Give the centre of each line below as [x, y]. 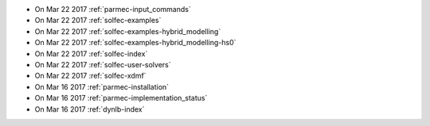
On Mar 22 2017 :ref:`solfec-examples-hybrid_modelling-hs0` [135, 43]
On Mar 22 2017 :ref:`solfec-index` [91, 53]
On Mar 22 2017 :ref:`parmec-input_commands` [113, 9]
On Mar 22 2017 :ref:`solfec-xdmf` [90, 76]
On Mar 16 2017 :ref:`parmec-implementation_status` [121, 98]
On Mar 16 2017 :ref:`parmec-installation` [102, 86]
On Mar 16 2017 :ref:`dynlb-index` [90, 109]
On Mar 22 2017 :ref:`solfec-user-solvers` [103, 64]
